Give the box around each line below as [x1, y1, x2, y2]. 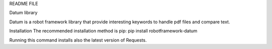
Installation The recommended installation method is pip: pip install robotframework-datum [9, 28, 197, 34]
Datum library [9, 10, 38, 16]
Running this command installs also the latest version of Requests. [9, 37, 147, 43]
